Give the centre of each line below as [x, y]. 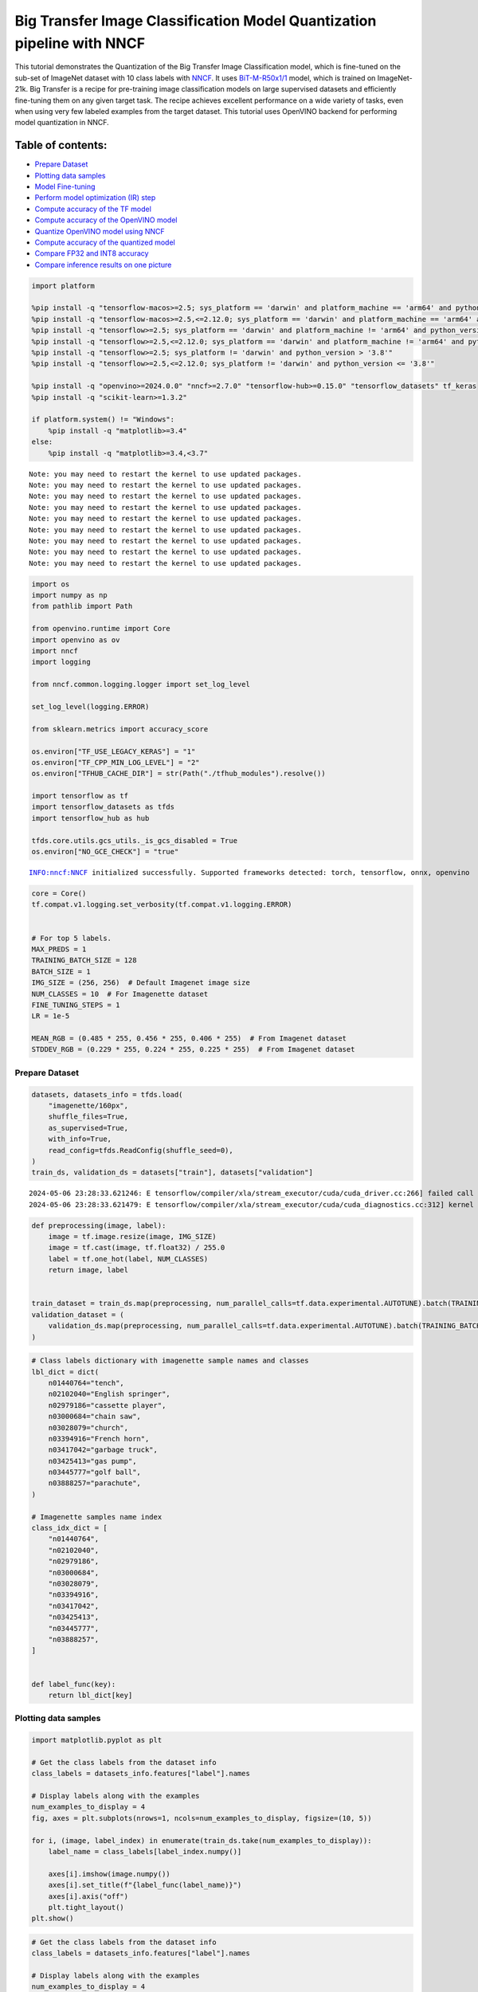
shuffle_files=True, [88, 1117]
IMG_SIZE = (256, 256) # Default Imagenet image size [141, 983]
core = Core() [59, 894]
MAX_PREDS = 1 [59, 949]
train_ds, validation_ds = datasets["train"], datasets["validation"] [172, 1172]
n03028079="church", [88, 1427]
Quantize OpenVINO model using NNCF [100, 231]
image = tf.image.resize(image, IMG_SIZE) [132, 1237]
